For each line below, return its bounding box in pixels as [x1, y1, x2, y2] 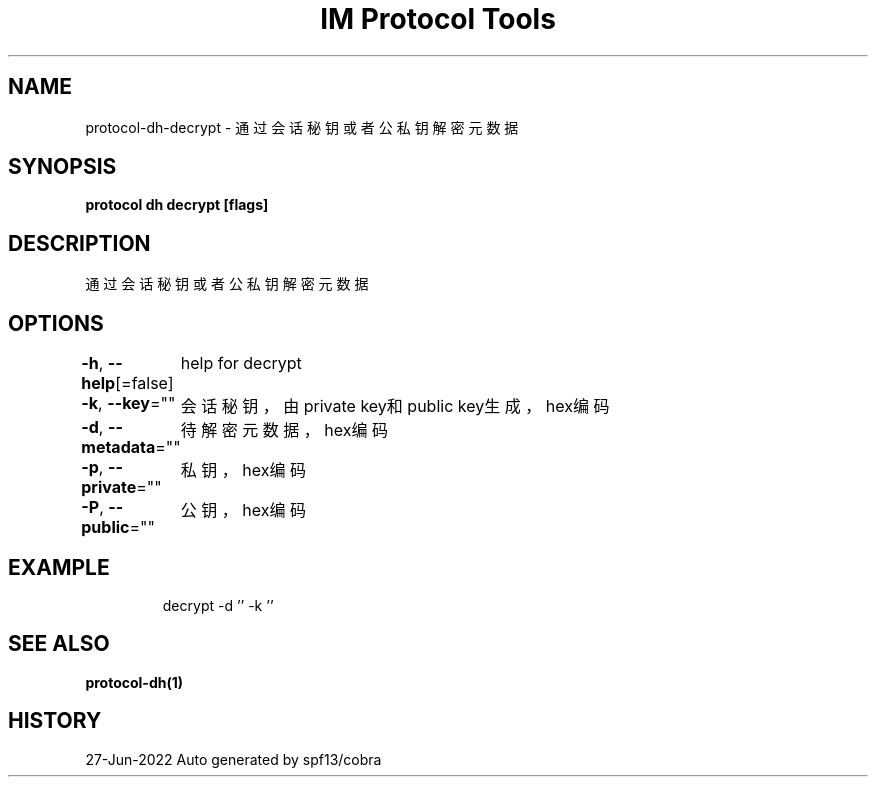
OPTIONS [8, 310, 104, 336]
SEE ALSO [8, 631, 110, 657]
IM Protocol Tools [320, 2, 556, 36]
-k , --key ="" [81, 393, 176, 414]
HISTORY [8, 708, 102, 734]
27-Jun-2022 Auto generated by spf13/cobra [85, 750, 382, 768]
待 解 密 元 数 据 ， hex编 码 [180, 420, 388, 441]
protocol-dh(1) [85, 673, 184, 691]
